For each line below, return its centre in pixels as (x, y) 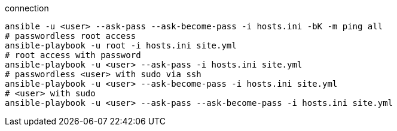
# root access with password (73, 55)
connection (27, 8)
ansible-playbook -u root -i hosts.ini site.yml (121, 45)
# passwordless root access (71, 36)
